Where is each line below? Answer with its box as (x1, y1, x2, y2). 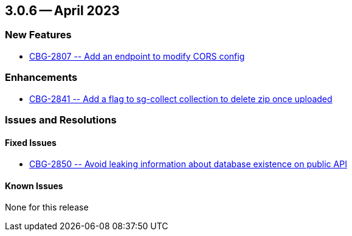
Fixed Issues (5, 137, 57, 148)
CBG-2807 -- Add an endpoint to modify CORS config (29, 50, 245, 61)
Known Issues (5, 180, 63, 191)
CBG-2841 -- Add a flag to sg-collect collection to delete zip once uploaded (29, 93, 333, 104)
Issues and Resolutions (5, 113, 117, 126)
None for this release (5, 202, 89, 213)
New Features (5, 29, 72, 41)
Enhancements (5, 71, 78, 84)
